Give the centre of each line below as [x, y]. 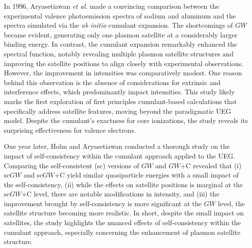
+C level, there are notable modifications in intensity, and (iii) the [120, 194]
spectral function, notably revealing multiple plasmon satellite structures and [119, 53]
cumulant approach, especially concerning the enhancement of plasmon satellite [122, 232]
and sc [33, 175]
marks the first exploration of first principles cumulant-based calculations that [120, 101]
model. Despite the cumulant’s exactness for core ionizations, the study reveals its [126, 120]
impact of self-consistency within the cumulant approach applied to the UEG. [120, 155]
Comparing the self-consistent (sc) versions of [72, 165]
